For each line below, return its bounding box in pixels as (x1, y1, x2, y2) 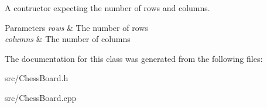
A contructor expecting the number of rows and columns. (5, 2, 210, 13)
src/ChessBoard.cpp (5, 91, 77, 103)
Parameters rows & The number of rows (5, 21, 148, 33)
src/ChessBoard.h (5, 72, 69, 84)
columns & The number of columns (5, 33, 131, 45)
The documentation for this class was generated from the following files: (5, 52, 263, 64)
